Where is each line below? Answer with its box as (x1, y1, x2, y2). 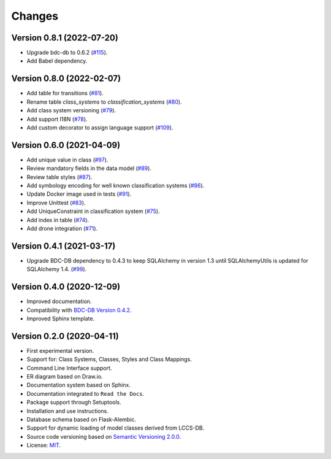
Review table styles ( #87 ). (26, 173, 93, 180)
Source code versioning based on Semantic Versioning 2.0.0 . (26, 433, 181, 440)
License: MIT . (26, 442, 61, 449)
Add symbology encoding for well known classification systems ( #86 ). (26, 182, 205, 189)
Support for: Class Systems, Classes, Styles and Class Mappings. (26, 356, 192, 363)
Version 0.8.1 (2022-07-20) (11, 33, 119, 43)
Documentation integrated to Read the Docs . (26, 390, 145, 397)
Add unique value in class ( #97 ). (26, 156, 108, 163)
